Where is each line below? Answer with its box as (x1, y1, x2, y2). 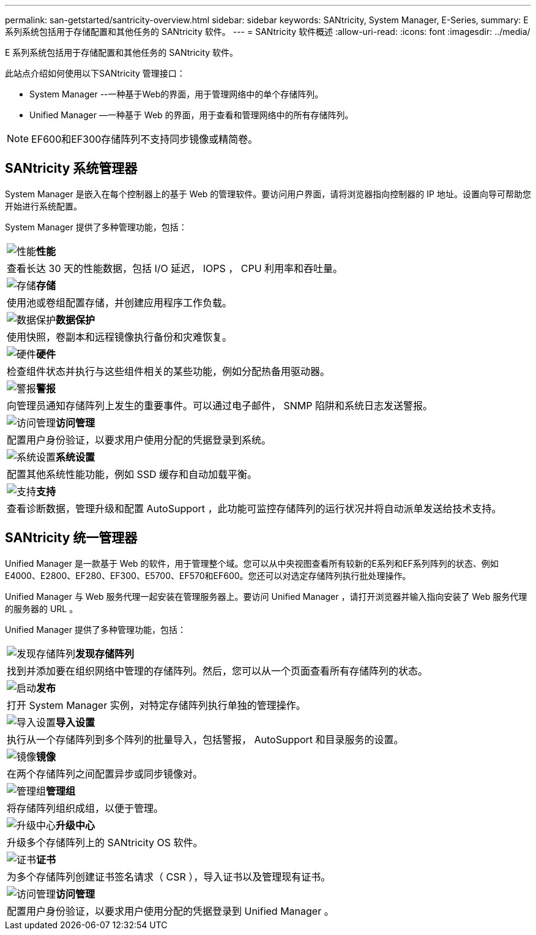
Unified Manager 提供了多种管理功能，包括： (5, 624, 186, 635)
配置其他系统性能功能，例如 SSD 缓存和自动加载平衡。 (7, 468, 258, 480)
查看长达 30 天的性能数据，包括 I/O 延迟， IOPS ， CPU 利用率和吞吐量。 (7, 262, 343, 274)
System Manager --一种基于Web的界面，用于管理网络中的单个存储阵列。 (29, 89, 324, 99)
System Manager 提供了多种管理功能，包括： (5, 221, 187, 232)
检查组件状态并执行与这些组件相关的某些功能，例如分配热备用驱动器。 (7, 365, 330, 377)
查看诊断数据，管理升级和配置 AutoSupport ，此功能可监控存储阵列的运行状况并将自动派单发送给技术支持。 (7, 502, 502, 515)
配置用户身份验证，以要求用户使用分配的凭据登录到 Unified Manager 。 (7, 904, 334, 917)
